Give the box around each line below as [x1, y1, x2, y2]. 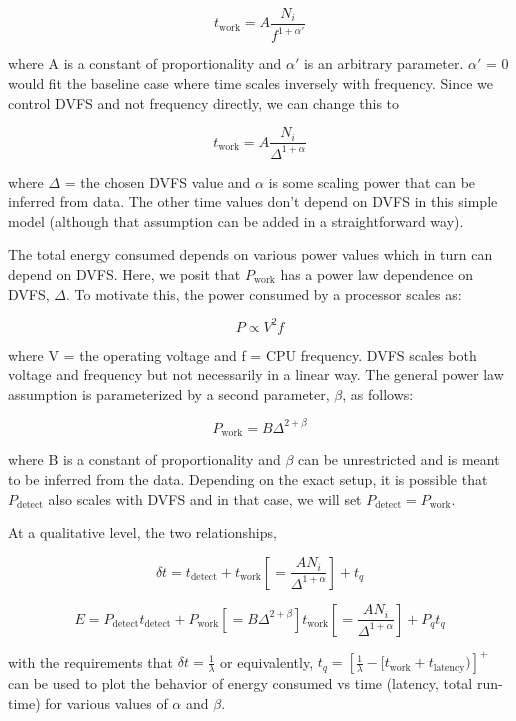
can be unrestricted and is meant [297, 449, 500, 470]
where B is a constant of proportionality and [8, 449, 281, 470]
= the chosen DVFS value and [64, 171, 251, 192]
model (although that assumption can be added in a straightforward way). [8, 210, 464, 231]
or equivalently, [220, 651, 314, 672]
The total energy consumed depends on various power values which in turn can [8, 244, 493, 265]
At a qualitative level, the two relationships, [8, 522, 277, 543]
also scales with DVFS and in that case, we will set [48, 488, 362, 509]
